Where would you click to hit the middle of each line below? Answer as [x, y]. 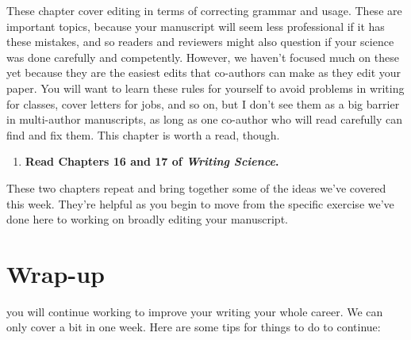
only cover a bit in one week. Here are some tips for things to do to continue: [194, 327]
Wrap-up [56, 273]
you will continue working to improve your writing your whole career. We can [195, 311]
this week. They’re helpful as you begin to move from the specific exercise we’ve [200, 203]
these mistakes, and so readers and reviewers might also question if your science [200, 42]
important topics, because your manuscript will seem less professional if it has [196, 26]
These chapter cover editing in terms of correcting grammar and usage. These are [204, 10]
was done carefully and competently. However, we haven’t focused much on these [203, 57]
